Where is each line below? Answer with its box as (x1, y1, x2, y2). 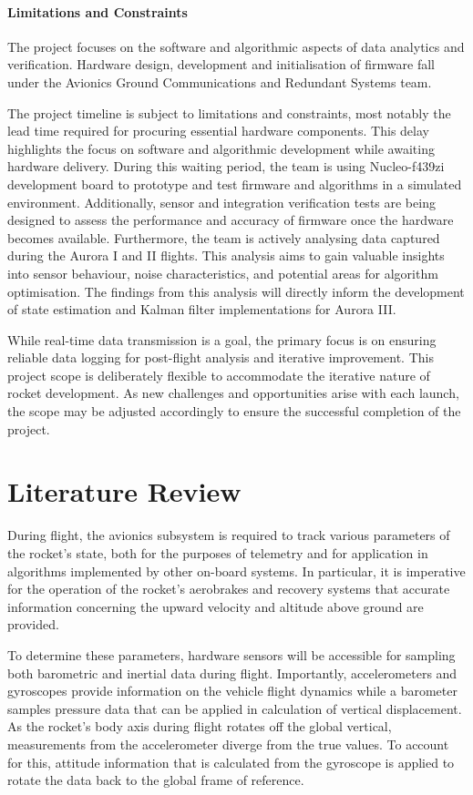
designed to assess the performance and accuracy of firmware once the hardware (7, 210, 454, 229)
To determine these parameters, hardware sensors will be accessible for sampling (7, 645, 456, 664)
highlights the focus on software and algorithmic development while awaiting (7, 138, 435, 158)
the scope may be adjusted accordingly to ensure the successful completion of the (7, 402, 461, 421)
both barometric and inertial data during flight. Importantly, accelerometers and (7, 663, 458, 682)
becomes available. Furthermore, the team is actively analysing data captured (7, 228, 440, 247)
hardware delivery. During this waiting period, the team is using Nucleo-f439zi (7, 157, 445, 176)
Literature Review (7, 473, 242, 510)
